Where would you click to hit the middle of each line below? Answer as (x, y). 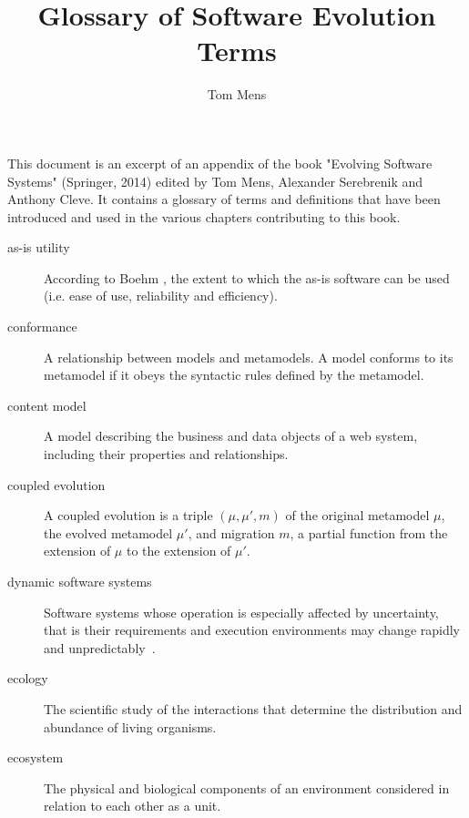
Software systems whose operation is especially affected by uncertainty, (241, 612)
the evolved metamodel (108, 532)
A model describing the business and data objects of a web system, (231, 436)
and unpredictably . (100, 647)
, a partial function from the (369, 532)
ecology (28, 678)
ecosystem (36, 757)
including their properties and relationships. (166, 454)
